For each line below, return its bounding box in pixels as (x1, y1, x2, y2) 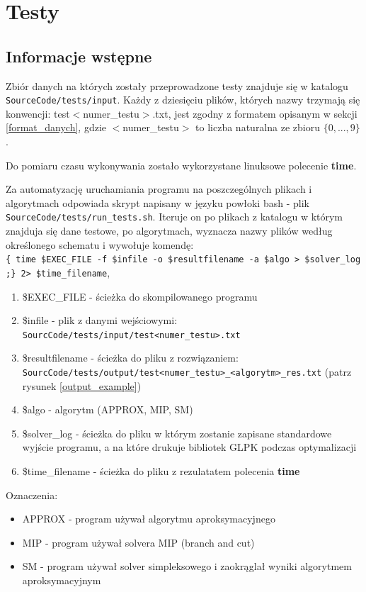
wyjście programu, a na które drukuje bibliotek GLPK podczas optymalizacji (22, 440, 357, 454)
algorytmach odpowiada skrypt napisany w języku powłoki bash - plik (6, 195, 309, 210)
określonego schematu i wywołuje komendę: (6, 237, 194, 252)
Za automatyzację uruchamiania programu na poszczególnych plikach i (6, 181, 312, 196)
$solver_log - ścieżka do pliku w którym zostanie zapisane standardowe (22, 425, 332, 440)
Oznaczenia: (6, 487, 58, 502)
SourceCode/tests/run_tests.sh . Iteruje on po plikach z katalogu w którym (6, 209, 343, 224)
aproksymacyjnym (22, 572, 101, 587)
